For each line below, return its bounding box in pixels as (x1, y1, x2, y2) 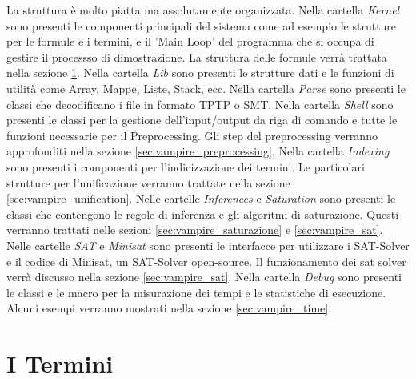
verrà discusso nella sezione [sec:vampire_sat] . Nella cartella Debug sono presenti (6, 268, 402, 285)
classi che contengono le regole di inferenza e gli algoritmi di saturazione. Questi (6, 205, 399, 222)
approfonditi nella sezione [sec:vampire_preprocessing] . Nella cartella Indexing (6, 143, 390, 159)
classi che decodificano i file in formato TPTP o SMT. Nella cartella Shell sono (6, 95, 394, 112)
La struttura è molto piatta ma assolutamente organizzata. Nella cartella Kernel (6, 2, 400, 18)
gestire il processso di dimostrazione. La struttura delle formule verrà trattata (6, 48, 387, 65)
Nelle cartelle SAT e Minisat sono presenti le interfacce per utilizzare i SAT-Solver (6, 236, 410, 253)
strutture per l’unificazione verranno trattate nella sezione (6, 174, 290, 191)
